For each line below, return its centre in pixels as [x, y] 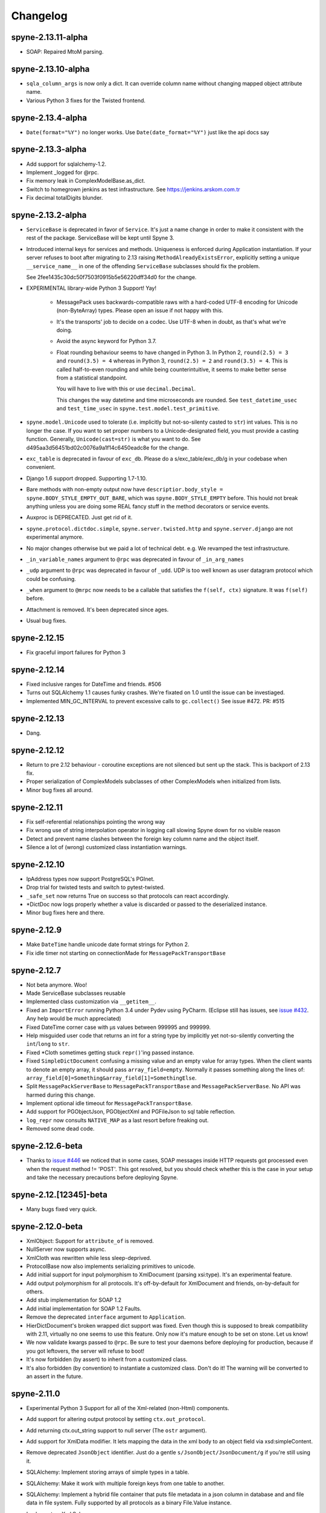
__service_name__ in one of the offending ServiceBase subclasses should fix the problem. [143, 266]
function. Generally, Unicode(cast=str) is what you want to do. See [113, 439]
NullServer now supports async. [66, 1249]
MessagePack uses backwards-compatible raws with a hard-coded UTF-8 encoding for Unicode [177, 302]
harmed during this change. [61, 1095]
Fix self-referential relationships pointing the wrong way [96, 822]
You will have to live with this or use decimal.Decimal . [126, 389]
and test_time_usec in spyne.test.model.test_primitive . [138, 409]
